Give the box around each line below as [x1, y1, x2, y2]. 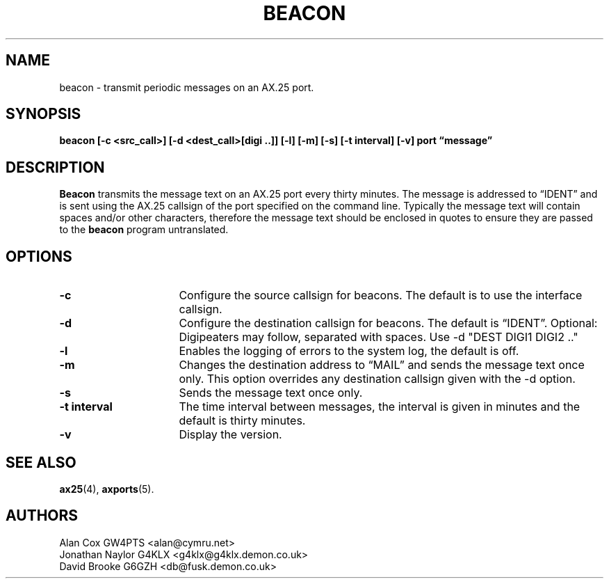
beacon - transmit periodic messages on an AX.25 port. [59, 81, 314, 93]
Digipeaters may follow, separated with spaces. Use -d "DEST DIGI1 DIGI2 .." [179, 330, 578, 345]
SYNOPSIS [6, 105, 81, 123]
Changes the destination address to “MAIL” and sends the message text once [179, 358, 585, 372]
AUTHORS [6, 507, 79, 525]
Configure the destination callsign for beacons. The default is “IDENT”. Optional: [179, 316, 598, 331]
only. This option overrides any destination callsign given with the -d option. [179, 372, 576, 386]
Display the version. [179, 427, 282, 442]
